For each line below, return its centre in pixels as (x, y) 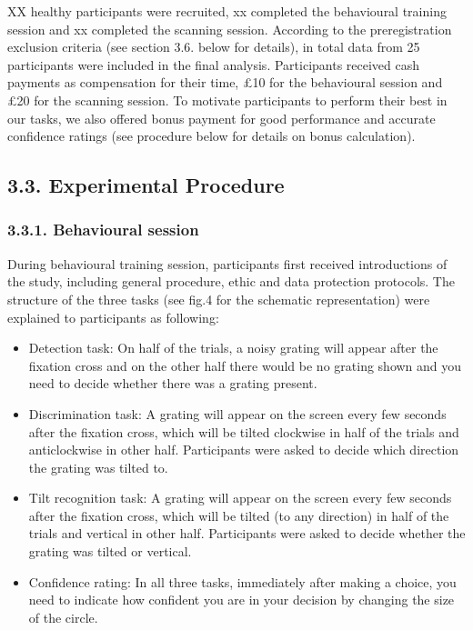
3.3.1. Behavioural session (103, 230)
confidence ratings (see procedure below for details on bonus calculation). (211, 136)
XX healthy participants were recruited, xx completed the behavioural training (227, 11)
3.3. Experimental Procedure (146, 185)
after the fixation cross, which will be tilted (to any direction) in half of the (239, 515)
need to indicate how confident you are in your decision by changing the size (242, 600)
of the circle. (63, 617)
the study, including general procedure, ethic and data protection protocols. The (231, 281)
